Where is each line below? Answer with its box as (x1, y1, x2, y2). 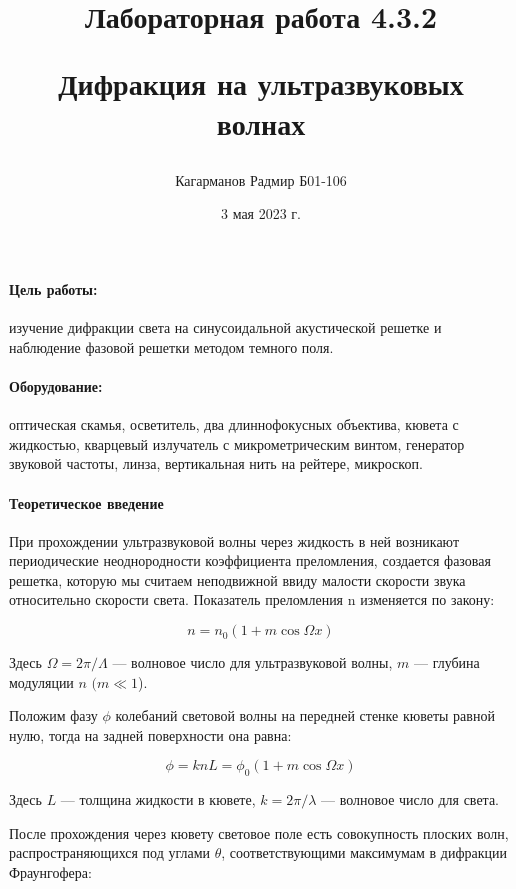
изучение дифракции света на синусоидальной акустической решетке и (9, 317, 442, 338)
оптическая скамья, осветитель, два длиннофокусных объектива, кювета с (9, 414, 459, 435)
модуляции (9, 671, 74, 692)
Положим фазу (9, 705, 98, 726)
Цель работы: (9, 278, 98, 299)
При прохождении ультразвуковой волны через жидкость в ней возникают (9, 530, 459, 551)
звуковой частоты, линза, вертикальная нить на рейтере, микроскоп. (9, 453, 423, 474)
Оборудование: (9, 375, 103, 396)
